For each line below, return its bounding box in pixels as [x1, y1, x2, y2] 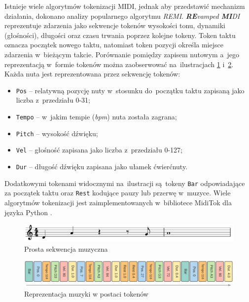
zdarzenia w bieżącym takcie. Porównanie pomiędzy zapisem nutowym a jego [4, 49, 239, 59]
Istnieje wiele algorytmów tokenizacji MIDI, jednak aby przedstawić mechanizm [4, 1, 245, 11]
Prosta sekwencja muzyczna [24, 243, 108, 254]
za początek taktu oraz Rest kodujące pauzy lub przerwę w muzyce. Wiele [4, 188, 231, 198]
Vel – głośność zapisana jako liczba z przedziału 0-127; [16, 145, 182, 155]
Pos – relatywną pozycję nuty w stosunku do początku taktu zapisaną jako [16, 85, 245, 95]
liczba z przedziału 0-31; [16, 95, 90, 105]
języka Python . [4, 207, 52, 217]
